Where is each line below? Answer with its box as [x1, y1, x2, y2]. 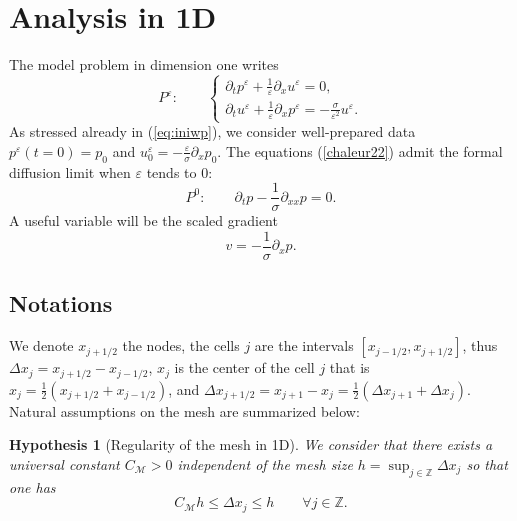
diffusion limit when [9, 161, 131, 182]
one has [9, 476, 56, 497]
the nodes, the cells [122, 335, 240, 356]
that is [329, 357, 370, 378]
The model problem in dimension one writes [9, 54, 279, 75]
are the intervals [254, 335, 354, 356]
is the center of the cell [174, 357, 315, 378]
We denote [9, 335, 74, 356]
